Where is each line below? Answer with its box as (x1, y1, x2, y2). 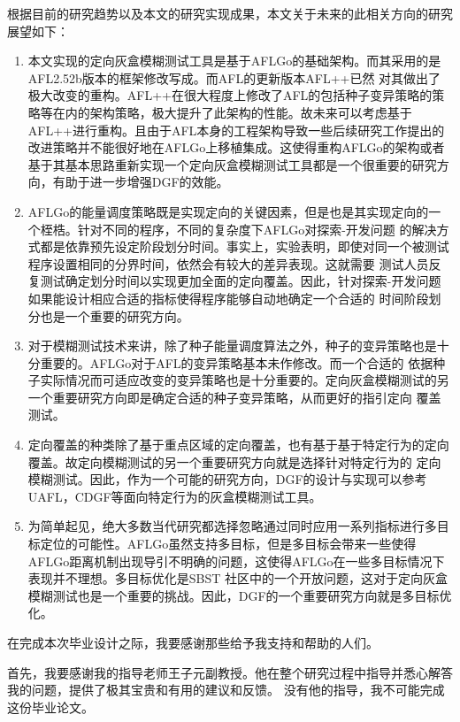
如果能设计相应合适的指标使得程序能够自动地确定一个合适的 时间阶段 (27, 288, 429, 307)
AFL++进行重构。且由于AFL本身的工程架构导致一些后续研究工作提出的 (27, 120, 445, 139)
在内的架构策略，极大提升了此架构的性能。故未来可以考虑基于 (52, 103, 412, 121)
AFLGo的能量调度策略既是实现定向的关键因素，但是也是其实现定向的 (27, 202, 429, 220)
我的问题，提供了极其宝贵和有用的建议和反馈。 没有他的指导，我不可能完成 (7, 680, 445, 699)
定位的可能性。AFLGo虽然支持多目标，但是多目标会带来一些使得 (40, 534, 417, 553)
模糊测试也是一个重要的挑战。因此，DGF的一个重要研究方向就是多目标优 (27, 586, 452, 604)
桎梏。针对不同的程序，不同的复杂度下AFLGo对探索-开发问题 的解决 (40, 219, 437, 238)
